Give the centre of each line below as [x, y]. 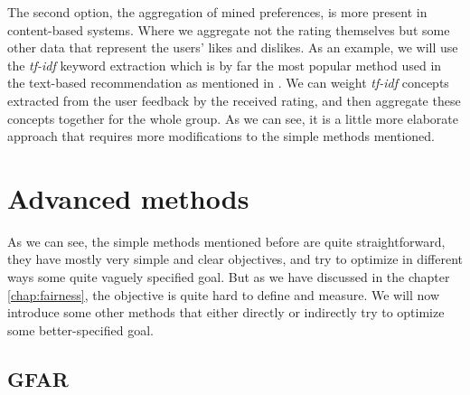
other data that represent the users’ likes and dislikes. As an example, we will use [233, 47]
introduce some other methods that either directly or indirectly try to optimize [226, 312]
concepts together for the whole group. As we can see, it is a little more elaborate [233, 118]
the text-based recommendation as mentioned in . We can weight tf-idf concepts [228, 83]
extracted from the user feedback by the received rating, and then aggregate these [234, 100]
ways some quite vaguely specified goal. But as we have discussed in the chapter [229, 277]
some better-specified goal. [80, 329]
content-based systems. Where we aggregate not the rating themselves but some [229, 29]
